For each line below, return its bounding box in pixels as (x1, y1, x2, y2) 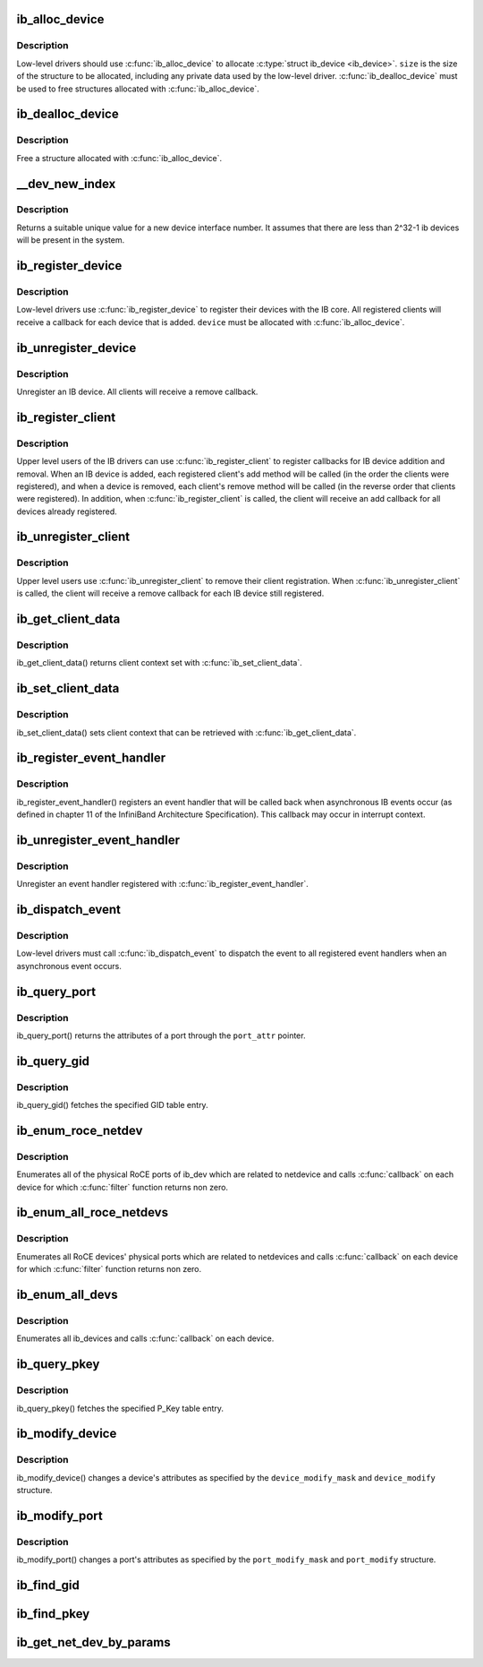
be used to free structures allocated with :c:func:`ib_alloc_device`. (16, 83, 259, 94)
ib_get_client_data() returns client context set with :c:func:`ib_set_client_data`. (16, 657, 303, 668)
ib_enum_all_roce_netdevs (16, 1205, 169, 1220)
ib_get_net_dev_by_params (16, 1635, 171, 1650)
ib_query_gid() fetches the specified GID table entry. (16, 1100, 209, 1111)
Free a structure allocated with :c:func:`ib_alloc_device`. (16, 152, 223, 163)
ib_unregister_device (16, 340, 137, 356)
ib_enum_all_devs (16, 1287, 118, 1302)
